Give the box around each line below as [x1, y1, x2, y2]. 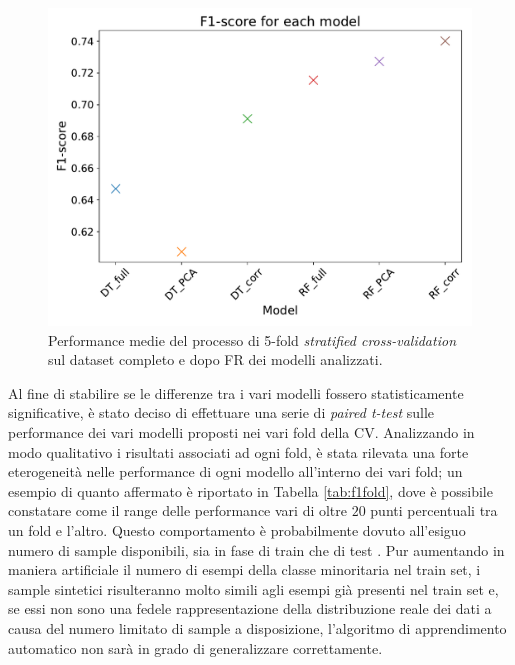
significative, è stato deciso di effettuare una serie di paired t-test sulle [8, 402, 435, 423]
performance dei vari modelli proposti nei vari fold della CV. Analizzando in [8, 421, 475, 442]
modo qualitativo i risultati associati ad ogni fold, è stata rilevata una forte [8, 441, 469, 462]
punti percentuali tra [370, 500, 498, 521]
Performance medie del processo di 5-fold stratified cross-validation [48, 329, 456, 350]
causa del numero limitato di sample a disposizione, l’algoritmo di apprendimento [8, 617, 507, 638]
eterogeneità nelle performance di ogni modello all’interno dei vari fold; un [8, 461, 463, 482]
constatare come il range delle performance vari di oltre [8, 500, 348, 521]
